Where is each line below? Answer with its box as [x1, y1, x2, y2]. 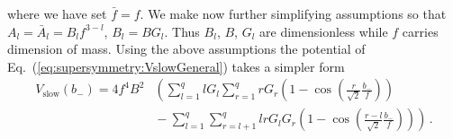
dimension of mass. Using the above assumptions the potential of [7, 39, 366, 58]
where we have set [7, 4, 107, 22]
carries [402, 22, 439, 40]
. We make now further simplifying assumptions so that [140, 4, 447, 22]
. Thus [164, 22, 200, 40]
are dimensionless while [259, 22, 388, 40]
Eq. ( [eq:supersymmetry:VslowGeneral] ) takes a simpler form [7, 56, 345, 75]
